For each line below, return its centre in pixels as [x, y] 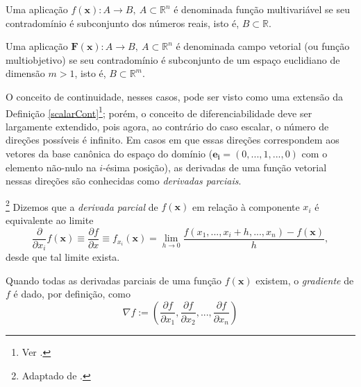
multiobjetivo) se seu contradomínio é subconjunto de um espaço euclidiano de [173, 59]
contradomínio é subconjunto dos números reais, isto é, [123, 23]
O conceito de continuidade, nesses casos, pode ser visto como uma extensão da [174, 96]
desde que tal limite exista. [63, 257]
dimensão [25, 73]
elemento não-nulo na [51, 167]
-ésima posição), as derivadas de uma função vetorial [215, 167]
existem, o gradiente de [305, 280]
